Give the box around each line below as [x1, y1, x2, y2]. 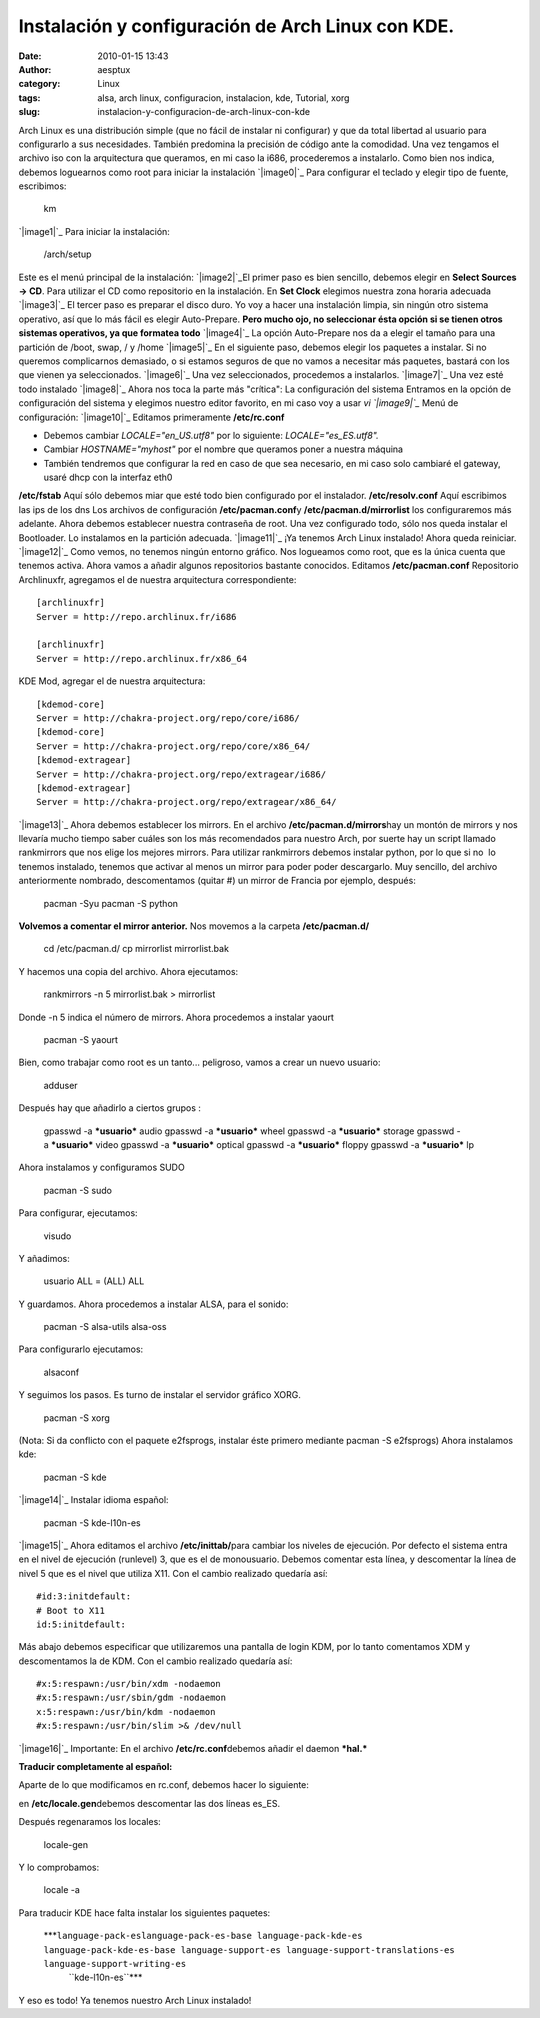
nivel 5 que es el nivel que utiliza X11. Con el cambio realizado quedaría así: [18, 1567, 329, 1579]
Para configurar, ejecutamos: [18, 1207, 139, 1219]
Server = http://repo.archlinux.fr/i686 [36, 611, 237, 622]
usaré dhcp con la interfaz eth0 [43, 471, 173, 484]
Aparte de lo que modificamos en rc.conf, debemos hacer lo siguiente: [18, 1779, 310, 1791]
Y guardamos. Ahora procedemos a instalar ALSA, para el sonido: [18, 1298, 289, 1310]
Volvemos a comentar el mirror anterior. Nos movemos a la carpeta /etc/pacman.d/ [18, 920, 370, 932]
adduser [43, 1079, 79, 1091]
